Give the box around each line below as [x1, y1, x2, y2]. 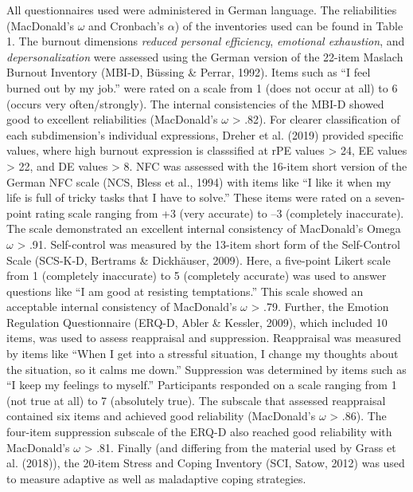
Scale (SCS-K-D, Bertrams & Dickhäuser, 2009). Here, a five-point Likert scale [6, 251, 391, 268]
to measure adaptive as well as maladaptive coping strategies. [6, 470, 306, 486]
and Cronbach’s [88, 17, 165, 33]
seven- [375, 189, 405, 206]
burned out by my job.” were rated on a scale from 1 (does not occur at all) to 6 [6, 79, 398, 96]
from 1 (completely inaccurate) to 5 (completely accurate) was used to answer [6, 267, 387, 284]
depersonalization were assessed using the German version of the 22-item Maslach [6, 48, 403, 65]
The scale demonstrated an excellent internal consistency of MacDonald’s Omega [6, 220, 401, 237]
